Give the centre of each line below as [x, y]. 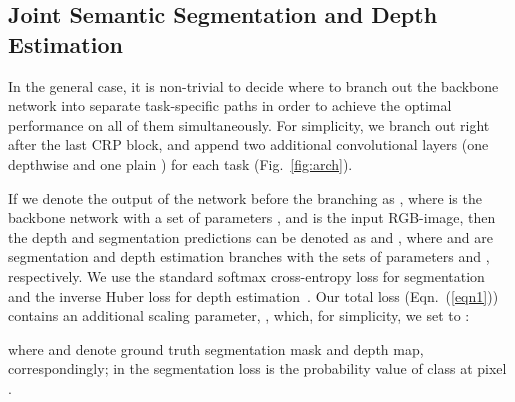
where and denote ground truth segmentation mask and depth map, [216, 348]
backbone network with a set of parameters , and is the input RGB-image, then [252, 217]
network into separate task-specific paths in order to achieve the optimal [230, 105]
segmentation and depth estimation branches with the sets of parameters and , [249, 256]
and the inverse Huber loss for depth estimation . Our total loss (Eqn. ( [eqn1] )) [253, 295]
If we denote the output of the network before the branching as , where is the [245, 197]
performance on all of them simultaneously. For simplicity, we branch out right [249, 124]
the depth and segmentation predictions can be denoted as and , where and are [250, 236]
